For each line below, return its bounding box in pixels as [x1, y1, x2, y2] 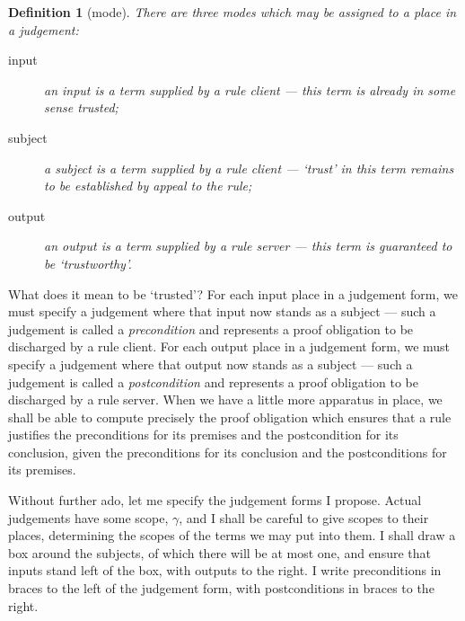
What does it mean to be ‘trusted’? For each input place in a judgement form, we [8, 284, 458, 303]
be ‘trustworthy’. [44, 253, 132, 272]
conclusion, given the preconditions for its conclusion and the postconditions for [8, 442, 447, 461]
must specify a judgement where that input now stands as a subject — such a [8, 302, 436, 321]
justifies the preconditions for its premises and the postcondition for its [8, 425, 399, 444]
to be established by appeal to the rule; [44, 176, 252, 195]
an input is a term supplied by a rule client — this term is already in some [44, 80, 456, 99]
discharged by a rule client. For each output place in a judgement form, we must [8, 337, 451, 356]
